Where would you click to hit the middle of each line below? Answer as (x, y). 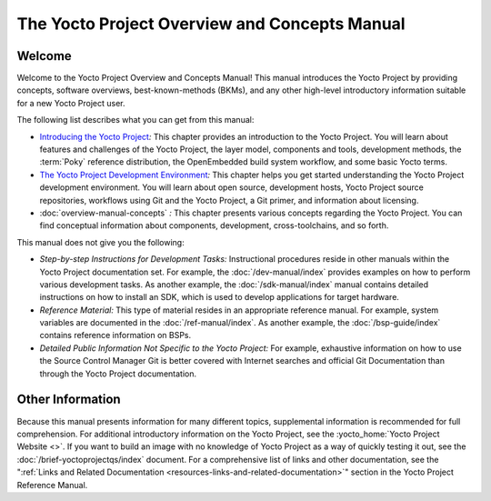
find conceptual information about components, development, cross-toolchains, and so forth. (214, 225)
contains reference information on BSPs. (115, 336)
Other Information (69, 400)
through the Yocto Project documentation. (118, 374)
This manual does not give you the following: (101, 242)
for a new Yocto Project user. (71, 103)
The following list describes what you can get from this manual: (135, 120)
